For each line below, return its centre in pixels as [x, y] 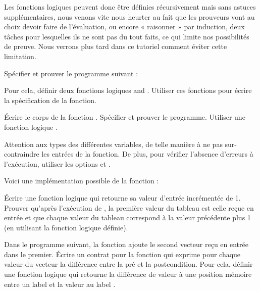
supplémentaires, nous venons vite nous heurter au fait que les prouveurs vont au [129, 16]
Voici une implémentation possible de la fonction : [82, 181]
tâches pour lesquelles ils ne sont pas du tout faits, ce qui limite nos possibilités [127, 36]
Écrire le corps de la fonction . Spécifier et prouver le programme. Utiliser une [125, 117]
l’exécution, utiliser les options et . [57, 163]
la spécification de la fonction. [50, 100]
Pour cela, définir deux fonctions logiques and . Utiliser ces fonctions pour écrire [128, 90]
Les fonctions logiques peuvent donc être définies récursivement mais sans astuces [130, 7]
